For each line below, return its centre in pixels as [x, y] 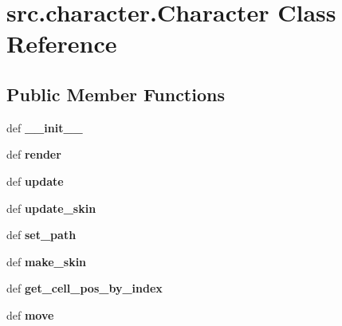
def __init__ [45, 127]
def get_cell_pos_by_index [85, 288]
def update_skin [51, 208]
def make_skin [47, 261]
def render [34, 154]
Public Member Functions [116, 94]
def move [30, 314]
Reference [62, 43]
